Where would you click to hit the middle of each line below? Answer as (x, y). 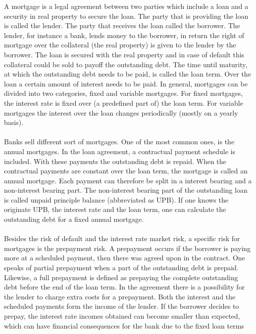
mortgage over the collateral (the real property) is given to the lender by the (120, 45)
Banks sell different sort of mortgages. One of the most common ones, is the (119, 142)
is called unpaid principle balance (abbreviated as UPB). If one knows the (116, 199)
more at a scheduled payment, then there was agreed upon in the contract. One (125, 258)
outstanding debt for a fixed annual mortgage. (74, 219)
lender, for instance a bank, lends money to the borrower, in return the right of (124, 35)
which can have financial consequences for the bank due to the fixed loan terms (124, 325)
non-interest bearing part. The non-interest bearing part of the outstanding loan (126, 190)
